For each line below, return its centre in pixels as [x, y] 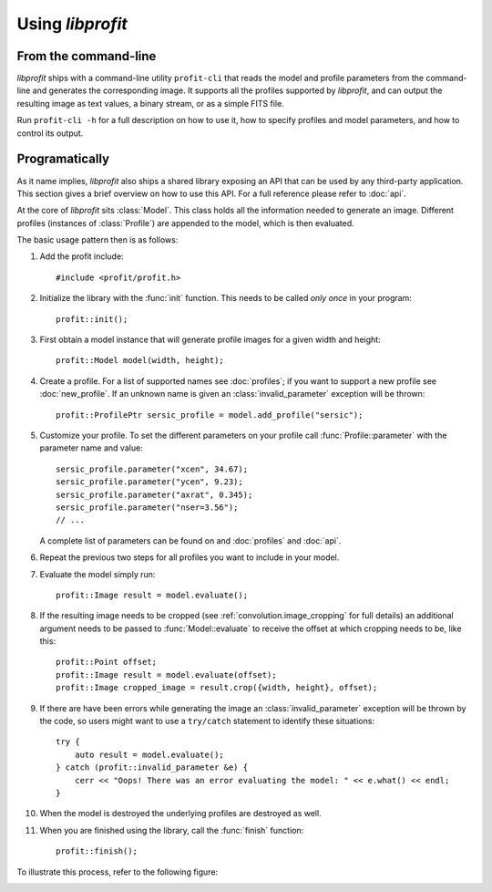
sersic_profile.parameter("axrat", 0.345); [154, 494]
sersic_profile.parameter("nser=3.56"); [147, 507]
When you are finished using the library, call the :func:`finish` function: [172, 830]
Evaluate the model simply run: [97, 574]
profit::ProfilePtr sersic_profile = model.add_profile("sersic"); [210, 415]
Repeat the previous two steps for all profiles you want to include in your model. [190, 557]
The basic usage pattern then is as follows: [97, 240]
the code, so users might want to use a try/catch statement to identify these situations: [207, 721]
